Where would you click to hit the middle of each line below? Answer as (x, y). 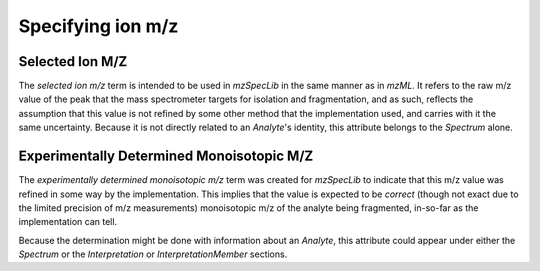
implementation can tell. (68, 222)
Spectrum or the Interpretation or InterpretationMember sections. (153, 254)
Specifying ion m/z (98, 26)
